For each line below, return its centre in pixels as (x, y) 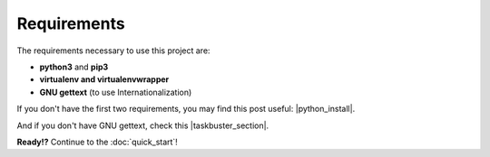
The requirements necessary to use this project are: (113, 51)
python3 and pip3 (74, 67)
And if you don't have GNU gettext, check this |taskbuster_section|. (143, 125)
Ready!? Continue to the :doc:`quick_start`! (98, 142)
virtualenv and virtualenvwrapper (104, 79)
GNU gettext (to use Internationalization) (116, 92)
